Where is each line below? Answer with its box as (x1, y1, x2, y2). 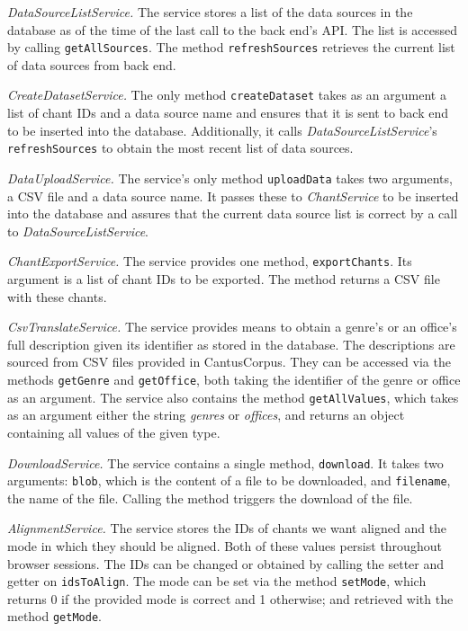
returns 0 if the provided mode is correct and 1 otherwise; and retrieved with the (7, 589, 454, 608)
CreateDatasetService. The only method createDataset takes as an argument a (7, 85, 446, 104)
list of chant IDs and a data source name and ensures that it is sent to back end (7, 103, 448, 122)
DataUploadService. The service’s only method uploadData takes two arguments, (7, 168, 453, 187)
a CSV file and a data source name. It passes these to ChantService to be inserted (7, 186, 459, 205)
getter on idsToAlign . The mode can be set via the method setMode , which (7, 572, 427, 591)
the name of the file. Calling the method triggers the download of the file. (7, 488, 413, 507)
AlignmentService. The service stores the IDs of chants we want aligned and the (7, 519, 447, 538)
